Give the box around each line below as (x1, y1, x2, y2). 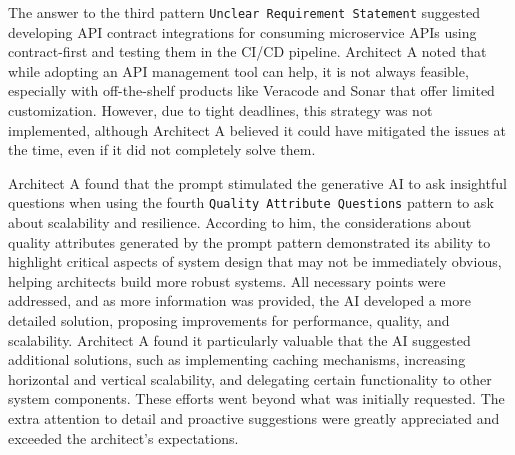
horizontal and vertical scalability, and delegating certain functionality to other (8, 368, 492, 389)
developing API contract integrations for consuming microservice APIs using (8, 21, 477, 42)
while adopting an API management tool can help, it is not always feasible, (8, 60, 469, 81)
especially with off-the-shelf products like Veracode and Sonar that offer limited (8, 80, 495, 101)
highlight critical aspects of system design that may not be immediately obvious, (8, 251, 502, 272)
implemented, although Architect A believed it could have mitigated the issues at (8, 119, 507, 140)
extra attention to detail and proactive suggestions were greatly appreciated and (8, 408, 500, 428)
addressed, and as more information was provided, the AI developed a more (8, 290, 471, 311)
